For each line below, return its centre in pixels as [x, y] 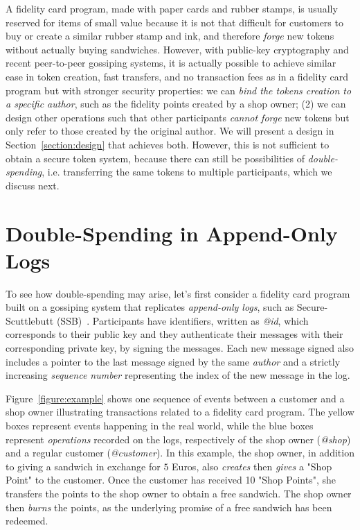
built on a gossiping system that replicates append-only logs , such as [150, 307]
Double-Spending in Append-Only [172, 233]
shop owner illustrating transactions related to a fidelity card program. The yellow [180, 412]
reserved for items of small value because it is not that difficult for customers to [174, 22]
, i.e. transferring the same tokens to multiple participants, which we [187, 172]
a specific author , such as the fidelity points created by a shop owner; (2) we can [176, 104]
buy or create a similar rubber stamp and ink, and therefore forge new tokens [170, 36]
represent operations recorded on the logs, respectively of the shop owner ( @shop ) [178, 439]
